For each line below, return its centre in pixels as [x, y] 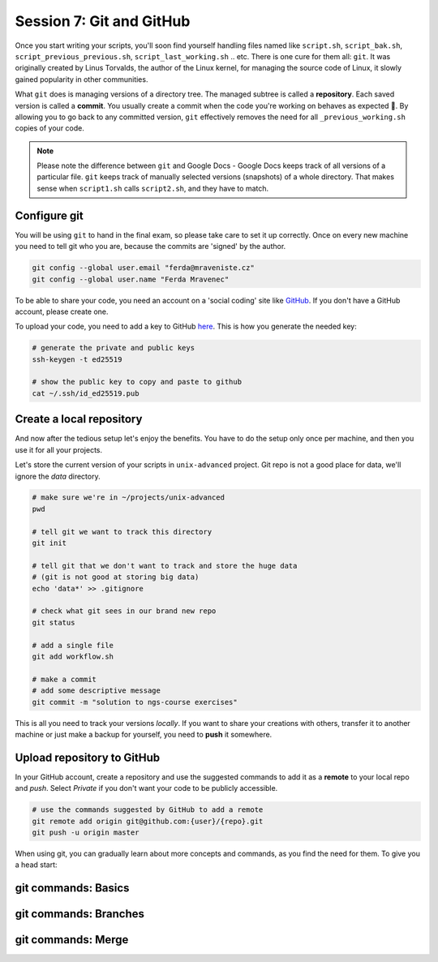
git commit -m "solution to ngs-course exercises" [135, 702]
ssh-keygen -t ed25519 [77, 359]
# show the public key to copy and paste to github [137, 382]
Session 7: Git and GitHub [103, 21]
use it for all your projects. [59, 449]
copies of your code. [49, 128]
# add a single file [73, 645]
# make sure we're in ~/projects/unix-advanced [128, 498]
